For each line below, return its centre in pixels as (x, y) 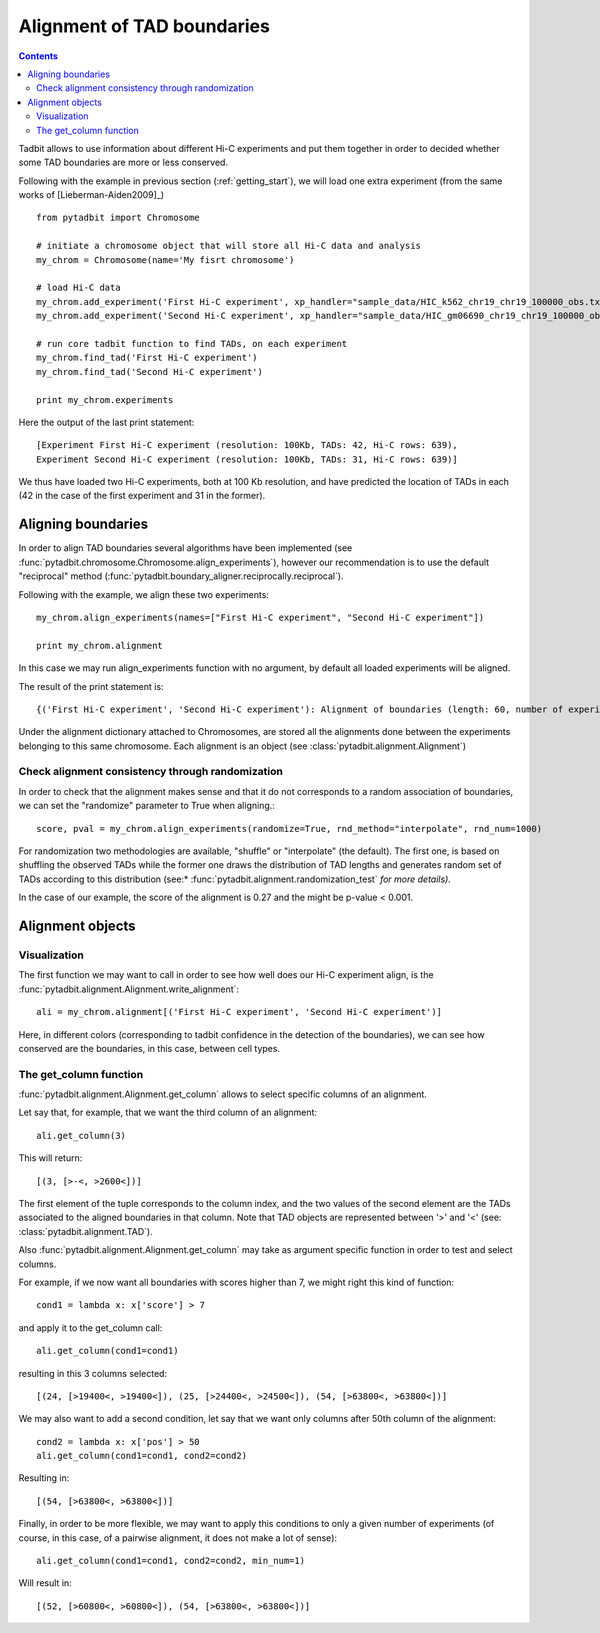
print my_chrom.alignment (100, 645)
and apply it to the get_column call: (90, 1327)
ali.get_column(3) (81, 1135)
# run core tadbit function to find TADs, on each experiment (192, 343)
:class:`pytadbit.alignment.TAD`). (86, 1231)
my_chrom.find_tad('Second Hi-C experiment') (150, 371)
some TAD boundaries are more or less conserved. (123, 162)
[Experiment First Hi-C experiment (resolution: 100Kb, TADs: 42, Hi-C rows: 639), (247, 445)
